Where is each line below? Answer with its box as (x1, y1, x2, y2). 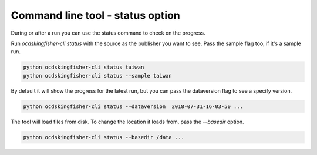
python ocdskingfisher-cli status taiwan (23, 64, 144, 70)
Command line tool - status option (11, 9, 180, 22)
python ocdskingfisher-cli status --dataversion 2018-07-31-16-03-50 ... (23, 103, 244, 110)
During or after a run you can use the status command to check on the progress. (11, 29, 205, 36)
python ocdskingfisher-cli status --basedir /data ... (23, 134, 184, 140)
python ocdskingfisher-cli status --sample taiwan (23, 72, 173, 79)
